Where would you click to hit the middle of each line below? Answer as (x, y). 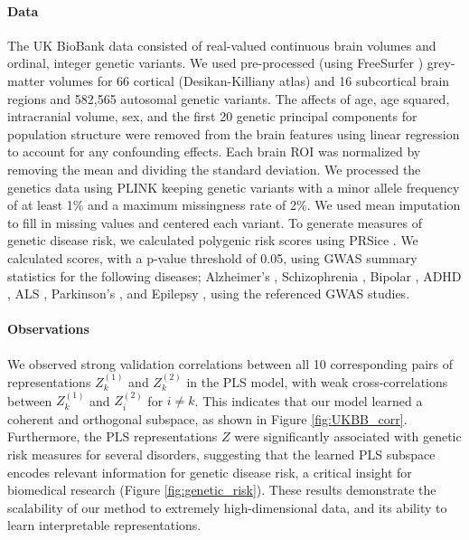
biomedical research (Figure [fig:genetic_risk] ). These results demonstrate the (222, 490)
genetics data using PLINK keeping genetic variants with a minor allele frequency (234, 187)
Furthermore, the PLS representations (113, 436)
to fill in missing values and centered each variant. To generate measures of (215, 222)
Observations (48, 329)
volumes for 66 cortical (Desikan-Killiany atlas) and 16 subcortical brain (249, 80)
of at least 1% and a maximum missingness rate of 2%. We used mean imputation (234, 205)
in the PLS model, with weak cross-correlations (317, 381)
